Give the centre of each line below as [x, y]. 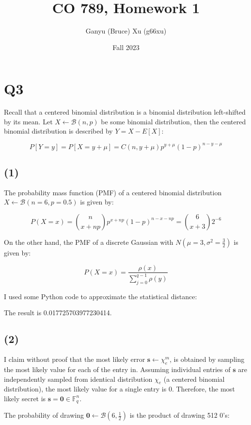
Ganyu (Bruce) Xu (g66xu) [126, 31]
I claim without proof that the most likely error [75, 359]
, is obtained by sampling [207, 359]
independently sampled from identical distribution [78, 379]
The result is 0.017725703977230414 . [58, 313]
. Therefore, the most [203, 389]
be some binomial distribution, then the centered [173, 121]
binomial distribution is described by [58, 131]
